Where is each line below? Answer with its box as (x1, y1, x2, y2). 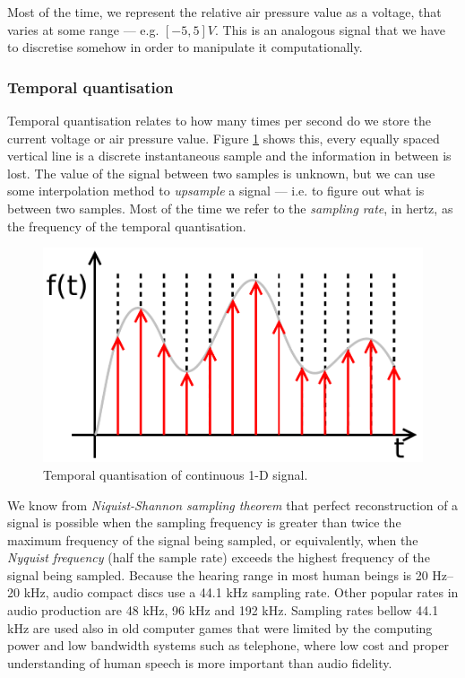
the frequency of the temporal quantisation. (7, 216, 246, 235)
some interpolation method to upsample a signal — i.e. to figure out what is (7, 181, 425, 200)
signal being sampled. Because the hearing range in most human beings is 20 (7, 565, 428, 584)
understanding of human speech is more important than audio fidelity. (7, 653, 392, 672)
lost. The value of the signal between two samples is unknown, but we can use (7, 163, 435, 182)
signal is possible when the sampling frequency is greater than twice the (7, 513, 401, 532)
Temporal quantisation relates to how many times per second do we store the (7, 111, 431, 129)
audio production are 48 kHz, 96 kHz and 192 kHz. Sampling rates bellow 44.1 (7, 601, 439, 620)
